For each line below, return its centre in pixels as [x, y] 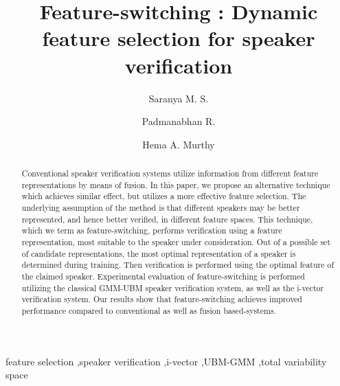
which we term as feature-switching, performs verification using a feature [152, 230]
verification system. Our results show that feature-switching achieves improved [162, 299]
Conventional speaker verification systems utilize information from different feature [170, 173]
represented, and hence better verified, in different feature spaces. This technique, [167, 219]
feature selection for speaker [179, 38]
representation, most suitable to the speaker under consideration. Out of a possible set [176, 242]
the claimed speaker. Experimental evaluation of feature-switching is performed [163, 276]
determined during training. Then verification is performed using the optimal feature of [178, 265]
